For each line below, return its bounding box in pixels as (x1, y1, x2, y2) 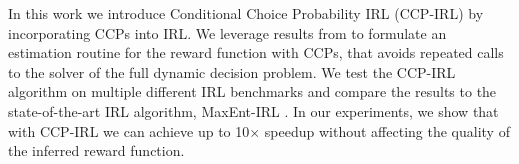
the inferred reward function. (8, 140, 185, 161)
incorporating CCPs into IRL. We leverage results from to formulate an (8, 22, 447, 43)
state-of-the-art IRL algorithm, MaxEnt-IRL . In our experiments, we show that (8, 100, 499, 121)
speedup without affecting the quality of (264, 120, 510, 141)
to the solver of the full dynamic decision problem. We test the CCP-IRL (8, 61, 456, 82)
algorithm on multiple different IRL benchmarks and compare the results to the (8, 81, 497, 102)
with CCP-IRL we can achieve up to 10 (8, 120, 250, 141)
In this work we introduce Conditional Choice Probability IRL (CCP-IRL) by (8, 3, 484, 23)
